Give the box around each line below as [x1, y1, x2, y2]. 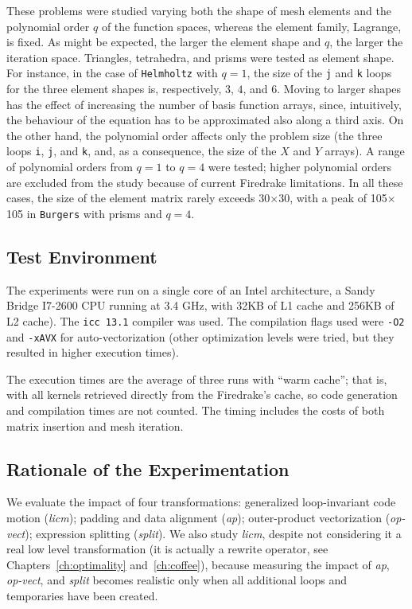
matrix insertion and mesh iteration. [6, 417, 184, 434]
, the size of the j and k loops [247, 64, 392, 81]
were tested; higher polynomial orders [208, 158, 391, 175]
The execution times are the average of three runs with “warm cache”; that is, [6, 370, 387, 387]
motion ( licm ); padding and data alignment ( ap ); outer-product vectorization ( [6, 509, 391, 525]
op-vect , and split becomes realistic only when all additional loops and [6, 572, 348, 588]
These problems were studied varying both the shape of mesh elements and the [6, 2, 391, 18]
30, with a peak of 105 [278, 189, 387, 206]
